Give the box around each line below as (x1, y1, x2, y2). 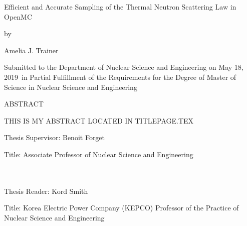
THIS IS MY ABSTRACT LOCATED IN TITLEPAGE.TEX (4, 115, 194, 126)
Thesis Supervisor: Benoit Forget (4, 132, 105, 143)
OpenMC (4, 11, 33, 22)
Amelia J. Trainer (4, 45, 59, 55)
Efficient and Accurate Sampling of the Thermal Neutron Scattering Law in (4, 2, 236, 12)
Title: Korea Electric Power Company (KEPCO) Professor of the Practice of (4, 202, 239, 213)
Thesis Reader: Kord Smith (4, 185, 88, 196)
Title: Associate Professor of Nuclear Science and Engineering (4, 149, 193, 159)
